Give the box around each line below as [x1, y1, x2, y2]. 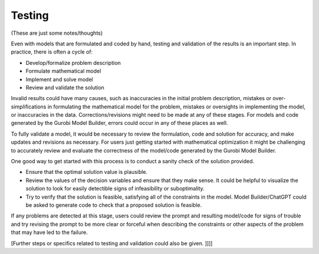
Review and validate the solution [25, 84, 105, 91]
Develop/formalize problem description [25, 59, 121, 66]
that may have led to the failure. [11, 229, 88, 236]
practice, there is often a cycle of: [11, 48, 93, 55]
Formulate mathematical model [25, 68, 102, 75]
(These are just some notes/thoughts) [11, 29, 103, 37]
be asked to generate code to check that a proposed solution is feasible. [25, 201, 202, 209]
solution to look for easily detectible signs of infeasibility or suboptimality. [25, 185, 205, 192]
